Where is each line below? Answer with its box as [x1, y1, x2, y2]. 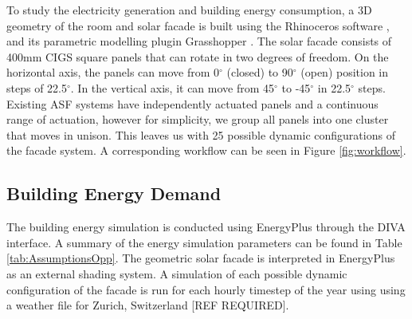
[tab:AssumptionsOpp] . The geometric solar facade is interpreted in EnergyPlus [6, 250, 395, 266]
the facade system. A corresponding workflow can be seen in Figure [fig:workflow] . [6, 142, 406, 159]
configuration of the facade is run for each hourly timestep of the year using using [6, 281, 406, 297]
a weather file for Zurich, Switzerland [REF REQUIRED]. [6, 297, 289, 313]
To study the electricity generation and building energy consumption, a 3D [6, 2, 372, 18]
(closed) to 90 [226, 64, 293, 81]
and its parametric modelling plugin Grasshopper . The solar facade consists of [6, 33, 392, 49]
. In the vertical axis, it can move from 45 [70, 79, 275, 96]
